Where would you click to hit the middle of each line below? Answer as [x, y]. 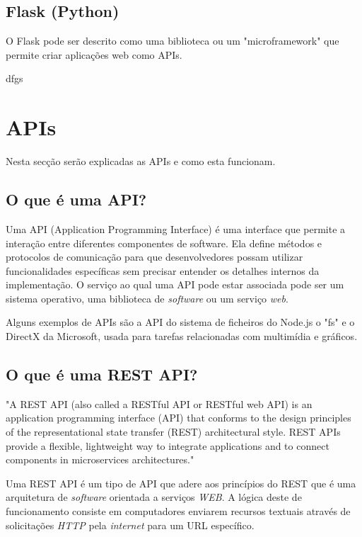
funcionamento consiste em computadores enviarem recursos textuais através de [178, 511]
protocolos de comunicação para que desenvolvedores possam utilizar [154, 257]
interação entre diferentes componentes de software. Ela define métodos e [164, 243]
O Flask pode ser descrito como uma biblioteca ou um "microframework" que [173, 41]
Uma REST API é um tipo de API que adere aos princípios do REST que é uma [181, 483]
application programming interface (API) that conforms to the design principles [179, 418]
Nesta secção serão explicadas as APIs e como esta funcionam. [141, 161]
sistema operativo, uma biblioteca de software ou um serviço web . [147, 298]
